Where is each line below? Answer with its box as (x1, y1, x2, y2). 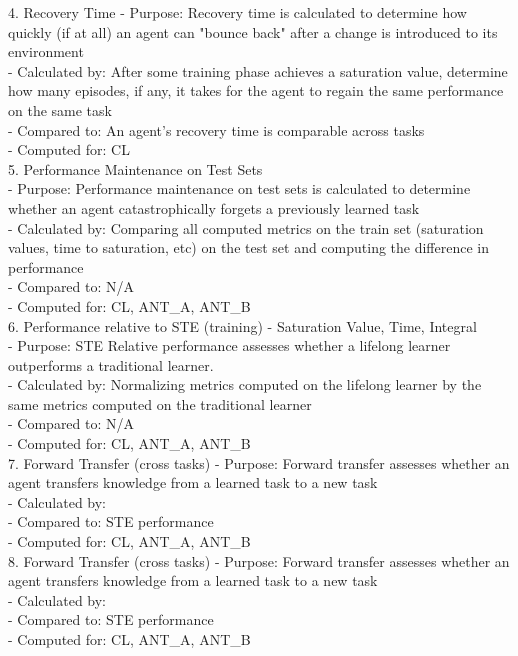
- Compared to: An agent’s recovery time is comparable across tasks (8, 119, 425, 140)
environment (8, 41, 84, 62)
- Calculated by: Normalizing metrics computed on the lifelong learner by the (8, 374, 482, 395)
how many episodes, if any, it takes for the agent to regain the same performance (8, 80, 504, 101)
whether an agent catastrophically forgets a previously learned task (8, 197, 420, 218)
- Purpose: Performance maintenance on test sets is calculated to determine (8, 178, 471, 199)
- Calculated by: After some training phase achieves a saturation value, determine (8, 60, 508, 81)
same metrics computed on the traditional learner (8, 393, 312, 414)
